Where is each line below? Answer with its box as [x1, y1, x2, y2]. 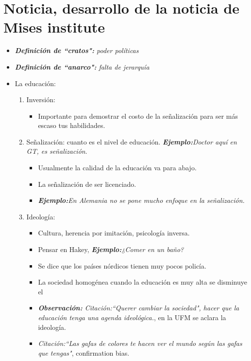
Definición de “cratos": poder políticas [15, 45, 139, 55]
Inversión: [26, 94, 55, 105]
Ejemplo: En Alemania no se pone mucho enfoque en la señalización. [38, 195, 245, 205]
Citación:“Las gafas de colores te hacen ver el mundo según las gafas [38, 338, 242, 348]
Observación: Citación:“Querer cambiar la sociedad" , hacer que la [38, 303, 239, 313]
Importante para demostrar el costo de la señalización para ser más [38, 110, 238, 121]
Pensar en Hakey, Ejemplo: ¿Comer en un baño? [38, 244, 184, 254]
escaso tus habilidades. [38, 120, 105, 130]
